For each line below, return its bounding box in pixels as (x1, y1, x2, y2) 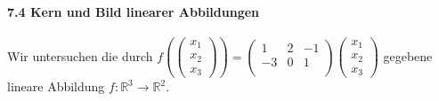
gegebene (383, 46, 433, 65)
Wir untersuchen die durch (7, 46, 153, 65)
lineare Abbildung (7, 77, 105, 96)
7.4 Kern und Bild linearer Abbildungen (7, 2, 260, 20)
